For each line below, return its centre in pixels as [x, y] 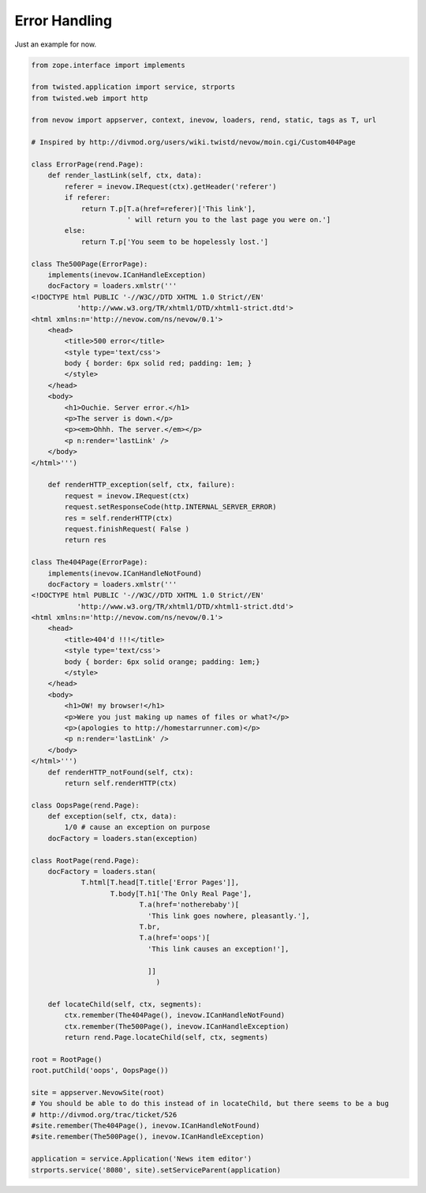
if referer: [87, 198]
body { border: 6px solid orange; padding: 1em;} [162, 662]
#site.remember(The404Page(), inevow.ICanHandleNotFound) [146, 1126]
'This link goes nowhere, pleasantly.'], [229, 915]
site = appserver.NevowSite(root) [98, 1092]
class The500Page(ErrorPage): [90, 264]
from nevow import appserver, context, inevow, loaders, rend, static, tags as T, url [204, 120]
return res [85, 540]
